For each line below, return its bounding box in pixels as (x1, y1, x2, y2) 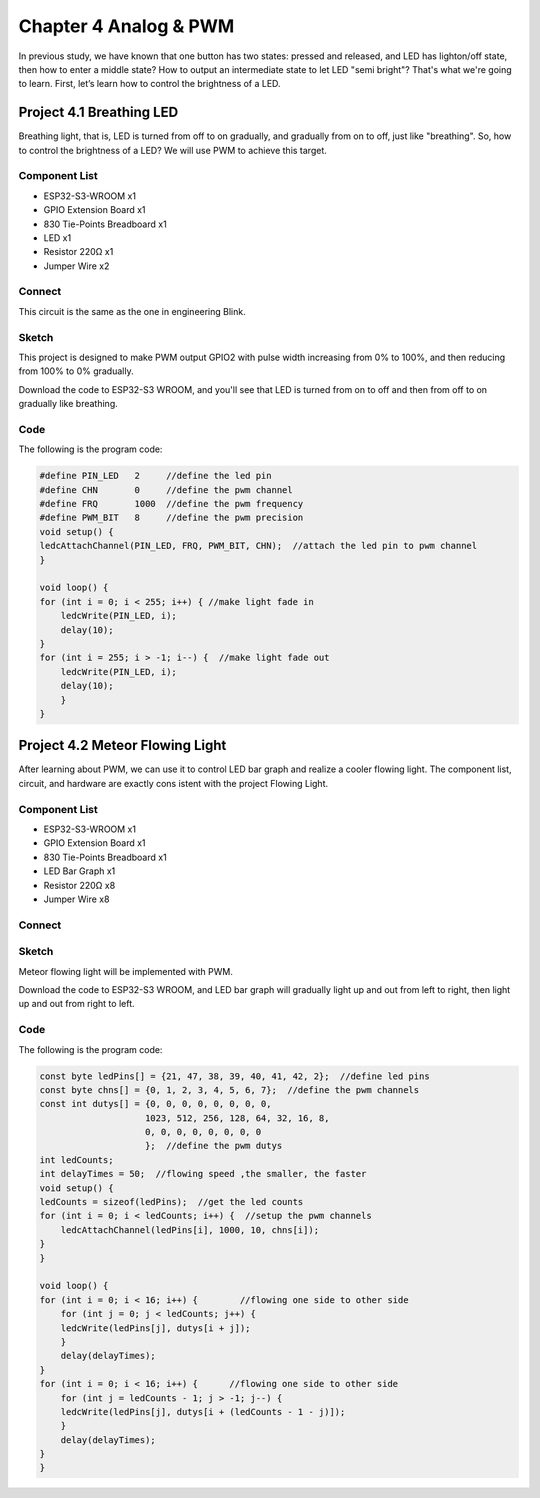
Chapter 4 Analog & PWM (18, 15, 235, 37)
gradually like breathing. (18, 398, 119, 410)
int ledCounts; (39, 1154, 114, 1165)
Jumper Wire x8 (43, 893, 110, 905)
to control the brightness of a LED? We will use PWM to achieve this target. (18, 144, 327, 156)
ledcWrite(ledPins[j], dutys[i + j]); (60, 1322, 251, 1334)
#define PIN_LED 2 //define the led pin (39, 470, 272, 482)
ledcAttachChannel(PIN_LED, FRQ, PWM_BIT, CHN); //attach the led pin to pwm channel (39, 540, 478, 552)
